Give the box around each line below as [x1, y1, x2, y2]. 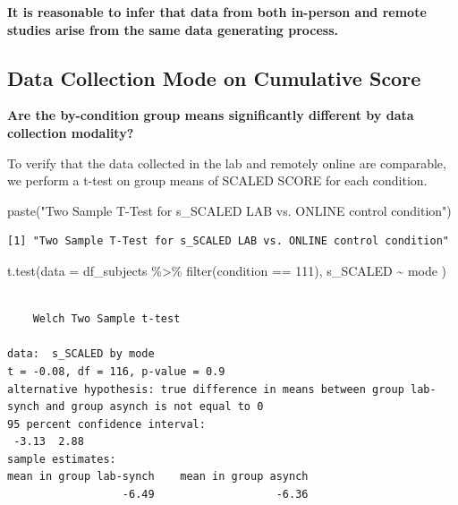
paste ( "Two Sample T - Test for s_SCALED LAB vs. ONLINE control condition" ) [7, 201, 452, 219]
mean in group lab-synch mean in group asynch [7, 470, 309, 484]
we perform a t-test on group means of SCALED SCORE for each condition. [7, 171, 428, 190]
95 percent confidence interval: [7, 417, 206, 431]
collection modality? [7, 123, 134, 141]
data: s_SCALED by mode [7, 347, 155, 361]
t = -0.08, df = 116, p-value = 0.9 [7, 364, 225, 378]
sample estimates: [7, 452, 116, 466]
